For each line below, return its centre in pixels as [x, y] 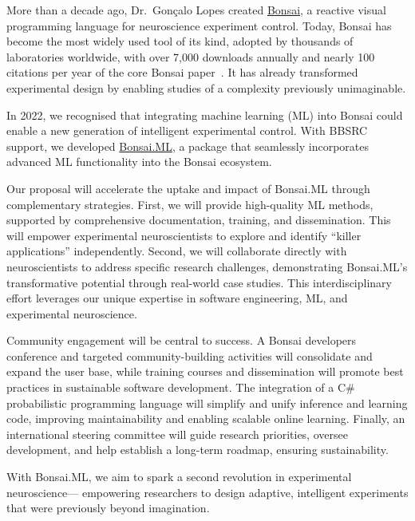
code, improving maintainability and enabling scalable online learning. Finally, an [206, 418]
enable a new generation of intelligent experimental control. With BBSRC [187, 130]
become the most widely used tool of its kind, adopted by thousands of [180, 41]
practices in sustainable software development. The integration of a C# [181, 387]
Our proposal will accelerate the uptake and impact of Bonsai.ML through [188, 188]
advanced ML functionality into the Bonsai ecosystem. [139, 162]
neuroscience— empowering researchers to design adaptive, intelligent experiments [207, 492]
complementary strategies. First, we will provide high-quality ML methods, [190, 204]
